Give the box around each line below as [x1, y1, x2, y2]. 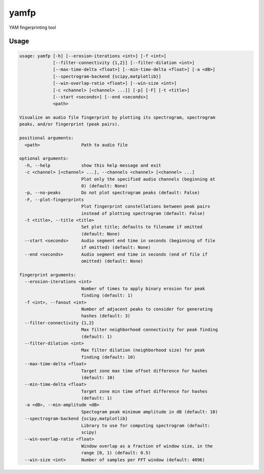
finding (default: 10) [81, 354, 135, 360]
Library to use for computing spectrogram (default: [81, 423, 210, 428]
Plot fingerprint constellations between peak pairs [81, 203, 210, 209]
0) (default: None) [81, 183, 128, 188]
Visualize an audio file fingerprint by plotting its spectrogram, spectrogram [19, 115, 216, 120]
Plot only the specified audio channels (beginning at [81, 176, 216, 182]
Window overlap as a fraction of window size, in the [81, 443, 213, 449]
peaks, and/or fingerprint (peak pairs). [19, 121, 120, 127]
